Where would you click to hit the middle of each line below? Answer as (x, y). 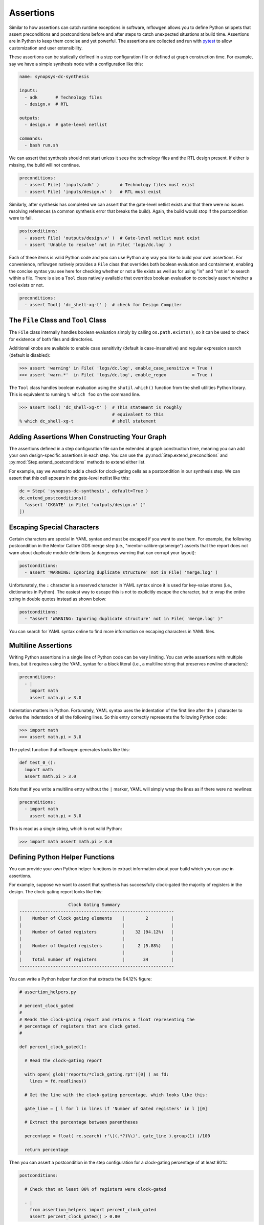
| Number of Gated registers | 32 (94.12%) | (97, 932)
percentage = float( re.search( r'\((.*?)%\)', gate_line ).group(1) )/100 (117, 1136)
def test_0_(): (37, 763)
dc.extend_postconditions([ (53, 498)
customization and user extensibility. (46, 48)
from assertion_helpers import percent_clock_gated (93, 1210)
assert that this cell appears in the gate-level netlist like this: (69, 478)
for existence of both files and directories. (51, 339)
